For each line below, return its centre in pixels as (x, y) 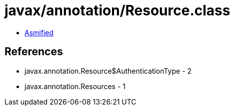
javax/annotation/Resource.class (117, 10)
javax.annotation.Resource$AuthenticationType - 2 (108, 71)
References (34, 52)
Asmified (39, 32)
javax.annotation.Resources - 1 (75, 86)
